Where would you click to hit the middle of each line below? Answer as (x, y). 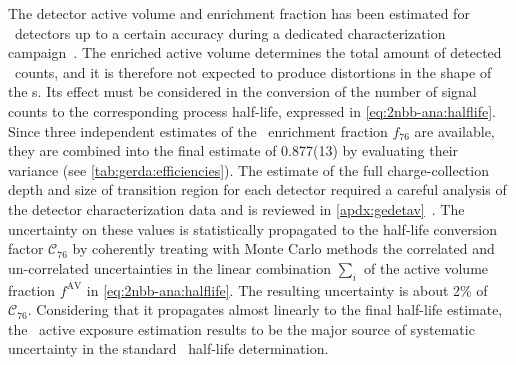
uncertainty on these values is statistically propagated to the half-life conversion (253, 228)
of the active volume (426, 267)
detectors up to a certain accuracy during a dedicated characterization (230, 32)
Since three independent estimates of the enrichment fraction (198, 130)
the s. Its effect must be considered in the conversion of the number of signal (242, 91)
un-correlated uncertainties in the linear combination (170, 267)
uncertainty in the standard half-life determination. (168, 348)
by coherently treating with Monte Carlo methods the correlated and (283, 248)
